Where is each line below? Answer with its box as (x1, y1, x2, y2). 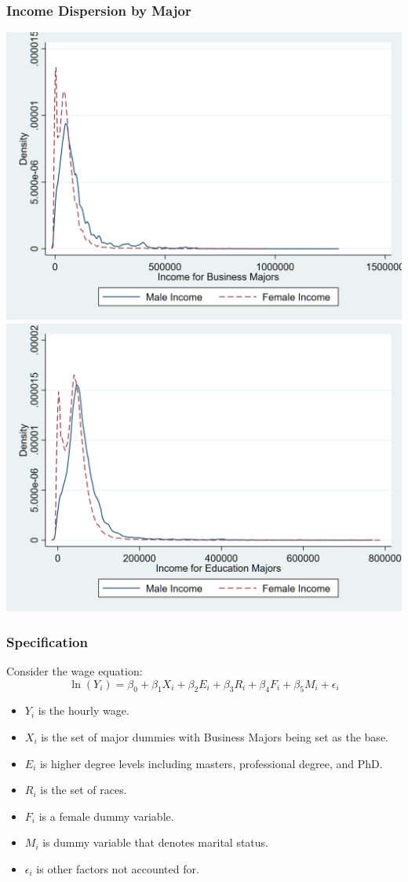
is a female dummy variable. (38, 807, 174, 824)
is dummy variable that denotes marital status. (42, 834, 268, 851)
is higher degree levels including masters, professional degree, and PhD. (39, 755, 383, 771)
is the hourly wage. (38, 702, 129, 719)
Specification (6, 631, 88, 651)
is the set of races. (40, 781, 127, 798)
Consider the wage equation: (6, 663, 143, 679)
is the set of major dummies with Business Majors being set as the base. (41, 728, 388, 745)
